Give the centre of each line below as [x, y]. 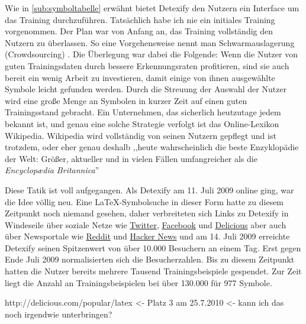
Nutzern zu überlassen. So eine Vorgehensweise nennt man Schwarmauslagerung [150, 42]
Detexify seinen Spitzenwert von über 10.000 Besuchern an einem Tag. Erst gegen [153, 247]
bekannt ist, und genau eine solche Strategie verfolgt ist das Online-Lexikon [142, 123]
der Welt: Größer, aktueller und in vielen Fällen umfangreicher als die [131, 158]
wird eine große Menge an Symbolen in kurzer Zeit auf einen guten [126, 100]
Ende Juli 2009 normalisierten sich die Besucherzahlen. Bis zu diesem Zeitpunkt [150, 259]
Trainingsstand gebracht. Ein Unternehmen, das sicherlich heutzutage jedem [143, 112]
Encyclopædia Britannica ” [52, 170]
